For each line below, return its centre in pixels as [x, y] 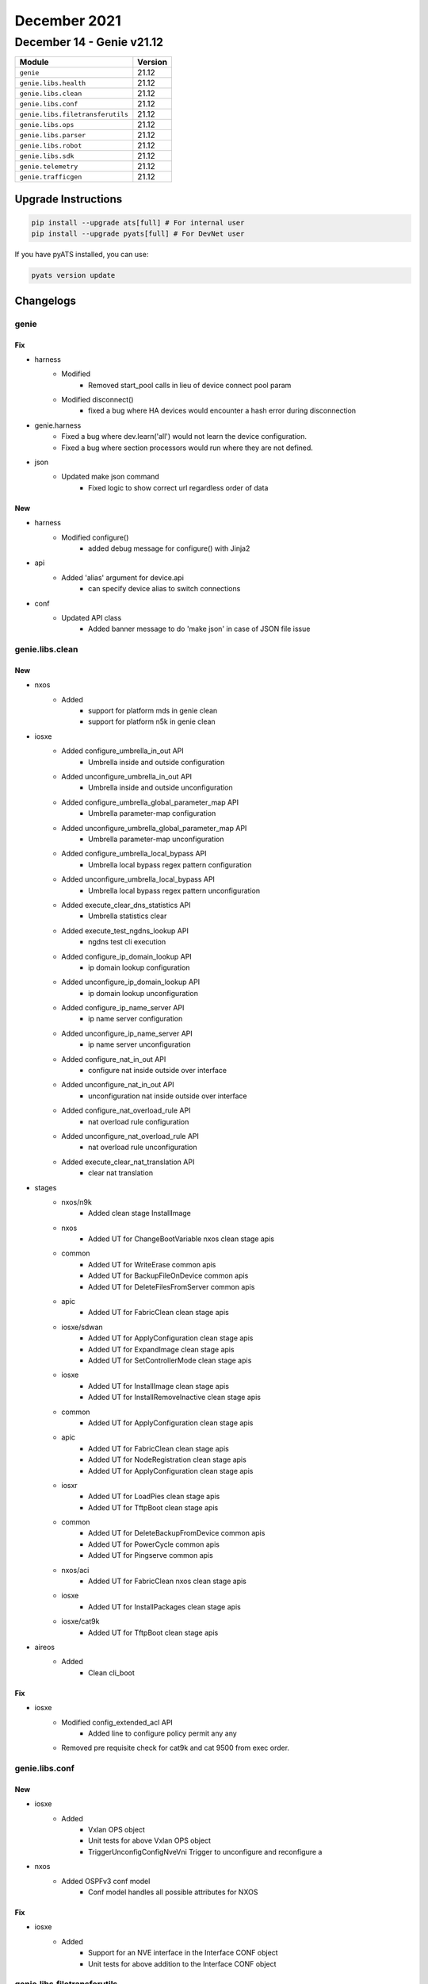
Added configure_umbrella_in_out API [122, 751]
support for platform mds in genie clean [153, 711]
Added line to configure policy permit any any [162, 1733]
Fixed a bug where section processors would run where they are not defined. [187, 448]
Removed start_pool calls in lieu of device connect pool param [190, 385]
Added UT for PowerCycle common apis [154, 1544]
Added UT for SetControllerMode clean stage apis [170, 1360]
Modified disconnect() [97, 400]
